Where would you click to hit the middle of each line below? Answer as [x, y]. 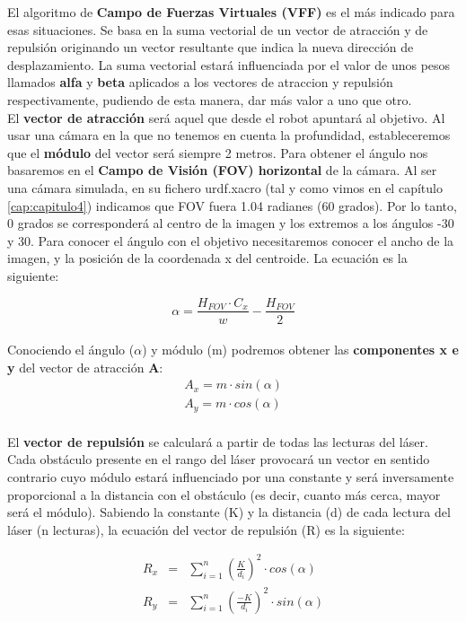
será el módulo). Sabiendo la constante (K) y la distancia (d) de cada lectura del [229, 512]
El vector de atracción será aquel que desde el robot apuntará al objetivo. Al [226, 117]
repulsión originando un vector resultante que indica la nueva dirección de [211, 47]
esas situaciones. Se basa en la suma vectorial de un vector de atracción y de [218, 29]
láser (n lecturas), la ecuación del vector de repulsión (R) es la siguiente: [206, 529]
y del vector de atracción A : [85, 367]
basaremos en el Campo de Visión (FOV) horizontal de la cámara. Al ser [222, 170]
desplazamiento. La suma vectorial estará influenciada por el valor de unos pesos [229, 64]
